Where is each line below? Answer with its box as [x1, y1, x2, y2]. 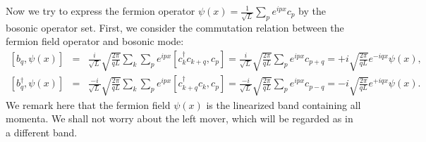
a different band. [6, 124, 78, 139]
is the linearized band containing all [206, 97, 361, 112]
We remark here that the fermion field [6, 97, 171, 112]
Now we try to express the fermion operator [6, 4, 195, 18]
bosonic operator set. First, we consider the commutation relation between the [6, 20, 344, 34]
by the [298, 4, 326, 18]
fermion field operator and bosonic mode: [6, 34, 184, 49]
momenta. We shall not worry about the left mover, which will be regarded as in [6, 111, 353, 126]
